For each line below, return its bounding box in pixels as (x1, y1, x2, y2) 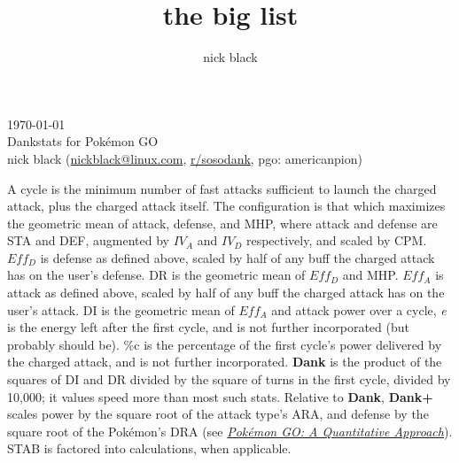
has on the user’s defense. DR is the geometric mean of (7, 266, 306, 284)
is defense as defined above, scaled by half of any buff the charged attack (40, 248, 435, 266)
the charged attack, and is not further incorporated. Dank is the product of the (7, 352, 442, 371)
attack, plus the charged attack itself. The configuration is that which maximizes (7, 197, 446, 215)
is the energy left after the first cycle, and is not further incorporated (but (7, 318, 409, 336)
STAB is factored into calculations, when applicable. (7, 439, 292, 458)
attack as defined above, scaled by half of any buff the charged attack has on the (7, 283, 445, 302)
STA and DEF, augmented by (7, 231, 169, 250)
